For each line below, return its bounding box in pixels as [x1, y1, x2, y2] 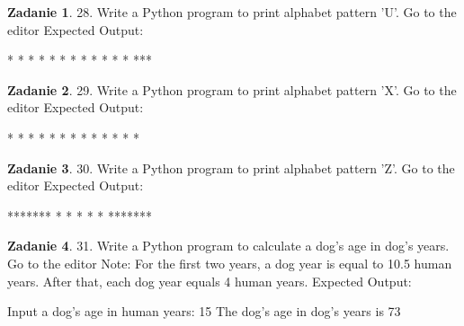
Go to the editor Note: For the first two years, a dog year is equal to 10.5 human [7, 253, 452, 272]
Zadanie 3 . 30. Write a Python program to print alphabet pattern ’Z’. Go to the [7, 158, 455, 177]
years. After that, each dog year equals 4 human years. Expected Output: [7, 271, 412, 290]
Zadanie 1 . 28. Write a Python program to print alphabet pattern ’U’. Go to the [7, 3, 457, 21]
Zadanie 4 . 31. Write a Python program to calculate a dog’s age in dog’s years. [7, 236, 450, 255]
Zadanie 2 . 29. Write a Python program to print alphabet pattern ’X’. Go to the [7, 80, 457, 99]
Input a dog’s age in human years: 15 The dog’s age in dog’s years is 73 [7, 302, 401, 321]
